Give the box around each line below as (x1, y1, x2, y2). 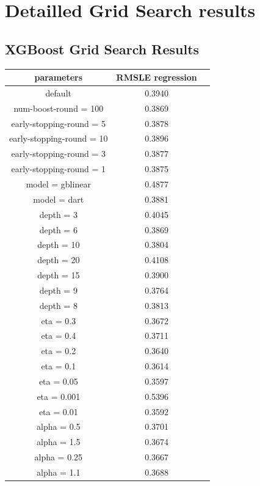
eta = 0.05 (38, 374, 78, 387)
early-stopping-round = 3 (11, 147, 106, 160)
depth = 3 (39, 208, 78, 220)
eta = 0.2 (41, 344, 76, 357)
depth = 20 (37, 253, 80, 266)
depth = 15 (37, 269, 80, 281)
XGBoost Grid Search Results (5, 39, 200, 58)
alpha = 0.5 (37, 420, 81, 433)
